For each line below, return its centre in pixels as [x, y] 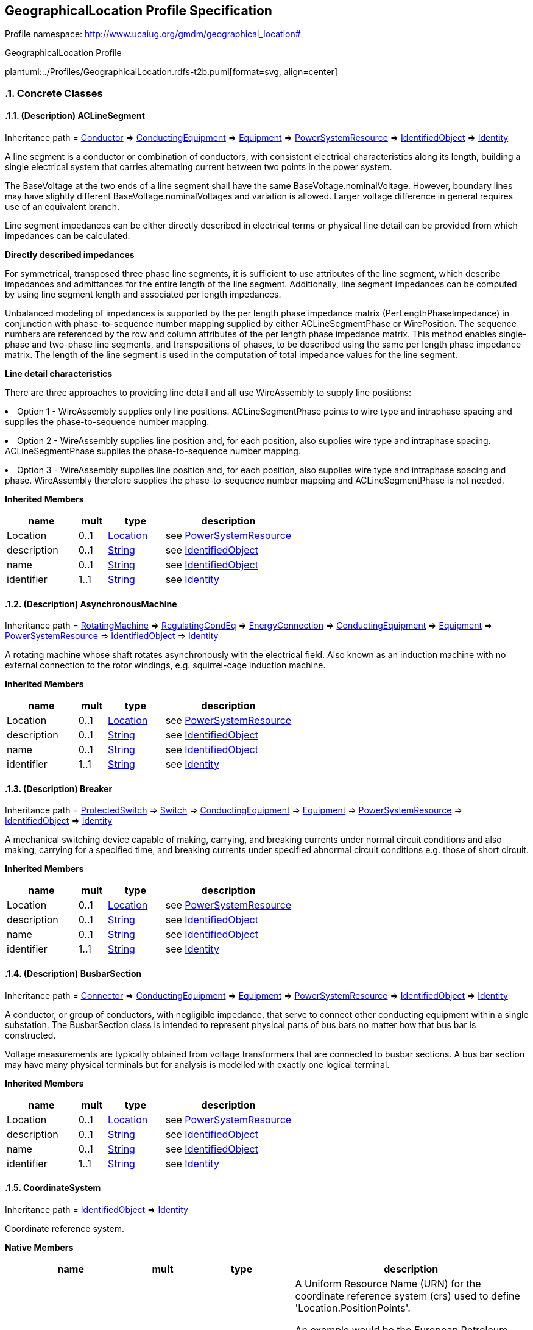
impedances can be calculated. [68, 236]
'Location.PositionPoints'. [353, 1308]
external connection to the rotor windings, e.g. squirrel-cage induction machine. [165, 665]
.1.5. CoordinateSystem [53, 1188]
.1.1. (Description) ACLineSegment [75, 116]
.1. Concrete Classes [54, 93]
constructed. [30, 1035]
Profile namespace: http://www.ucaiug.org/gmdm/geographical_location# [153, 34]
